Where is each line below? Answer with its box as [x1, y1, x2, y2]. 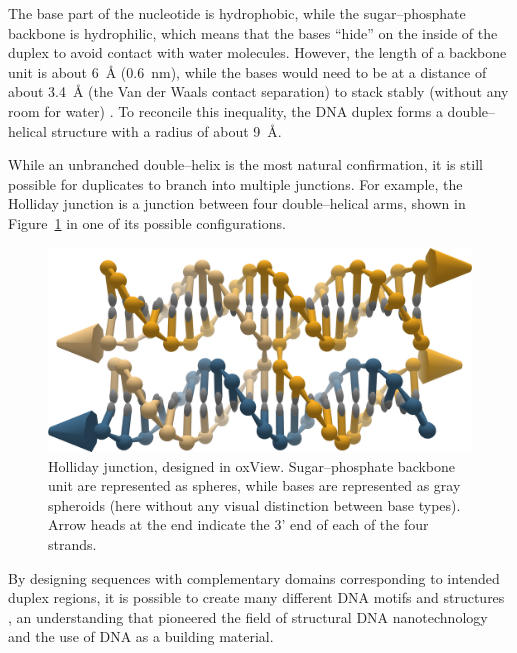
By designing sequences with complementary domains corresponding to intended [8, 567, 500, 588]
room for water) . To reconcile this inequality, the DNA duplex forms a [8, 100, 443, 121]
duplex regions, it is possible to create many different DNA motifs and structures [8, 587, 505, 608]
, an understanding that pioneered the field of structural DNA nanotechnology [8, 606, 488, 627]
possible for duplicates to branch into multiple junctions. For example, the [8, 173, 463, 194]
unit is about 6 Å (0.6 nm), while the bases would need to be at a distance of [8, 61, 487, 82]
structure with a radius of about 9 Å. [51, 120, 282, 141]
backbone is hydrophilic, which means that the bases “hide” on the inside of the [8, 22, 498, 43]
